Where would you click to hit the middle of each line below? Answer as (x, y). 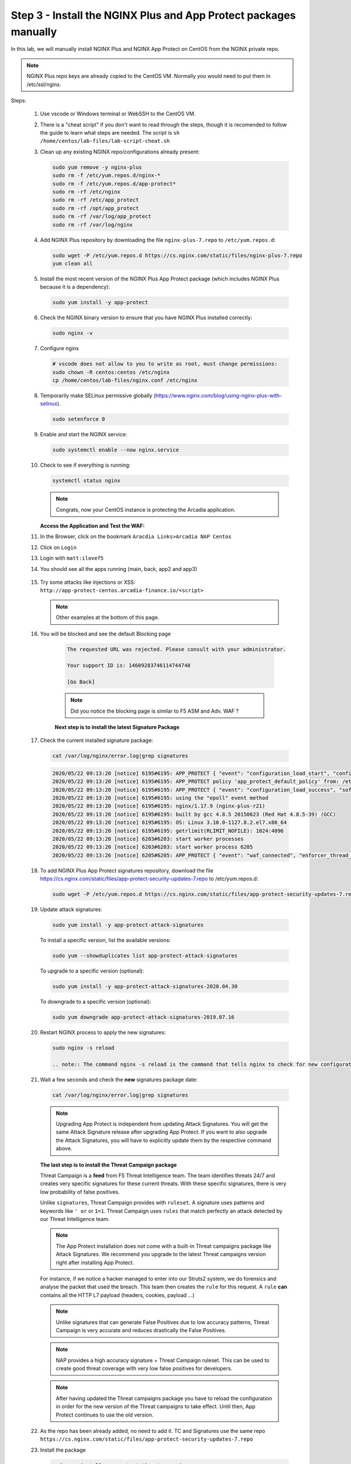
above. (64, 1148)
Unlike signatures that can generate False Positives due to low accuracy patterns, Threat (163, 1322)
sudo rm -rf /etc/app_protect (96, 200)
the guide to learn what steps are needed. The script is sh (110, 133)
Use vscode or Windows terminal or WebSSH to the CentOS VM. (118, 114)
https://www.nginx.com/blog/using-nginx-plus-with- (219, 396)
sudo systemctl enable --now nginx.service (116, 450)
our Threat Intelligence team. (75, 1219)
